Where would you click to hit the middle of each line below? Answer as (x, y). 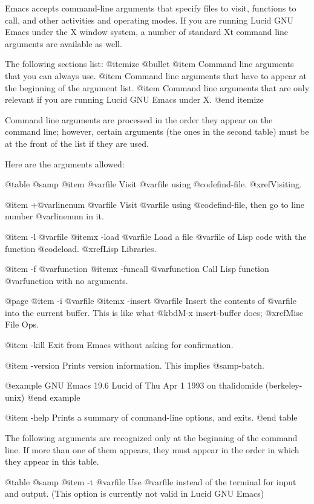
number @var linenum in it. (54, 216)
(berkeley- (284, 385)
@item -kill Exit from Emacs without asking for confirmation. (119, 345)
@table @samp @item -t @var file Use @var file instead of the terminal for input (151, 481)
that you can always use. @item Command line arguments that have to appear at (156, 75)
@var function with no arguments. (67, 280)
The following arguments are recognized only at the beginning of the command (151, 438)
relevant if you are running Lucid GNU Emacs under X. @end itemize (134, 99)
